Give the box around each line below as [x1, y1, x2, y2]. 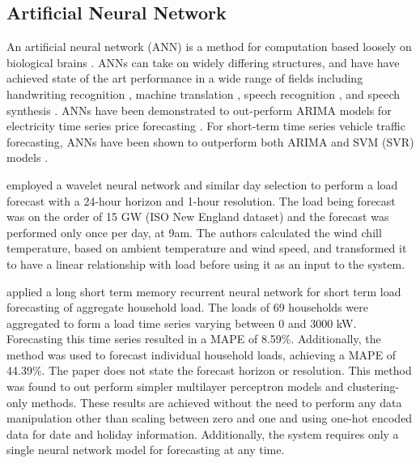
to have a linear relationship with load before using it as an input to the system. [6, 255, 405, 272]
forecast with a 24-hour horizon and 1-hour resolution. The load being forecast [6, 192, 396, 209]
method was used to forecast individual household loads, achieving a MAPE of [6, 346, 397, 363]
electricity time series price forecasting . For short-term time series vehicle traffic [6, 117, 405, 134]
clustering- [347, 378, 400, 395]
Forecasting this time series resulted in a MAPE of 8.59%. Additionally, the [6, 330, 381, 347]
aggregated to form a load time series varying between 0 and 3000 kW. [6, 314, 357, 331]
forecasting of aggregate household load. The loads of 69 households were [6, 299, 368, 316]
